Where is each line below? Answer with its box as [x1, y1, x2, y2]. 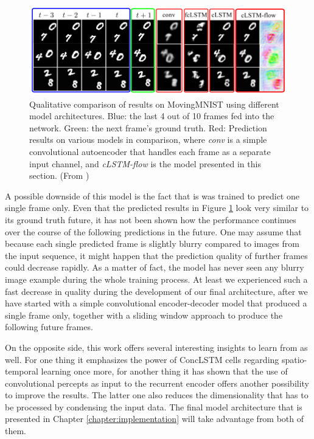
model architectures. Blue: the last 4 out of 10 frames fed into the [29, 109, 274, 122]
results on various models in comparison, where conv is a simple [29, 133, 267, 146]
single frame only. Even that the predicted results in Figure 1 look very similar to [5, 201, 309, 214]
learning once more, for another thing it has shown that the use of [41, 365, 288, 378]
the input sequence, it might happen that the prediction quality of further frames [5, 249, 308, 261]
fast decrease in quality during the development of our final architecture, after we [5, 285, 308, 297]
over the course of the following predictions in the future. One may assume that [5, 225, 302, 238]
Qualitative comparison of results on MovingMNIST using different [29, 97, 279, 110]
